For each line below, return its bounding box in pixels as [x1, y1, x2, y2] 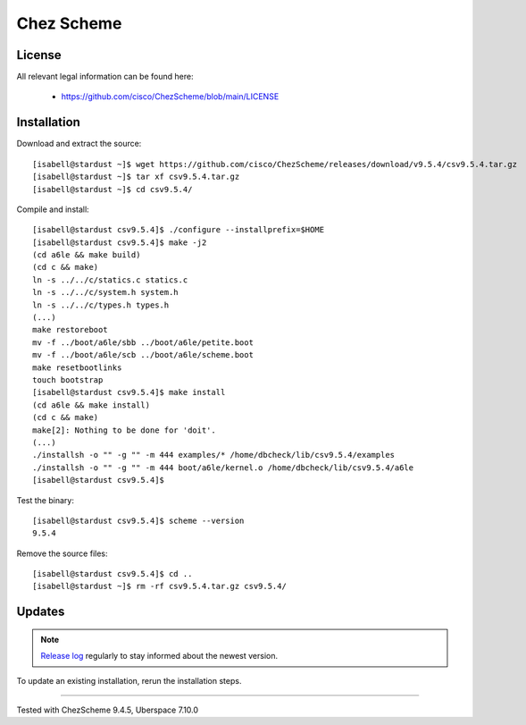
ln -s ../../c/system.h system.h [32, 287, 179, 298]
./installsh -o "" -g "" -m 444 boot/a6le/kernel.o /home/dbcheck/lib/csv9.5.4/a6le [32, 462, 414, 473]
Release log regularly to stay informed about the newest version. [40, 651, 279, 662]
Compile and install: [16, 204, 89, 215]
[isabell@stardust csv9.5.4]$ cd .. [32, 569, 193, 579]
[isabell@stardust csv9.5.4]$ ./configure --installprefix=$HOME [32, 224, 325, 235]
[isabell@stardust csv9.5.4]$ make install [32, 387, 226, 398]
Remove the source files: [16, 548, 108, 559]
